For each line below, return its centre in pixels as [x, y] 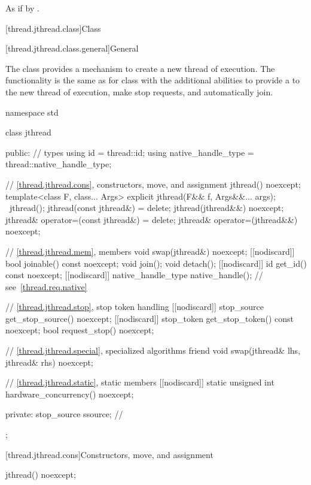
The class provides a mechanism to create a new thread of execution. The [140, 68]
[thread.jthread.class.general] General [72, 48]
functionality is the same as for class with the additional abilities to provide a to [153, 80]
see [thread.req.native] [46, 286]
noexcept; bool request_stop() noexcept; [80, 330]
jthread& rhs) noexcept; [49, 362]
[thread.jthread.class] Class [53, 28]
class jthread [28, 132]
